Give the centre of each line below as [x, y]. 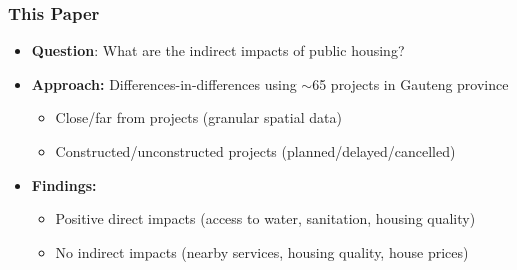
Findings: [64, 184]
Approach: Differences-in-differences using [164, 83]
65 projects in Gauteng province [410, 83]
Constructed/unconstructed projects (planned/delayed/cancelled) [255, 151]
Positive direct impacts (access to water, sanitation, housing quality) [265, 218]
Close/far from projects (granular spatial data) [198, 117]
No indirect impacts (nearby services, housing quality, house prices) [262, 251]
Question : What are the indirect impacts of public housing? [218, 50]
